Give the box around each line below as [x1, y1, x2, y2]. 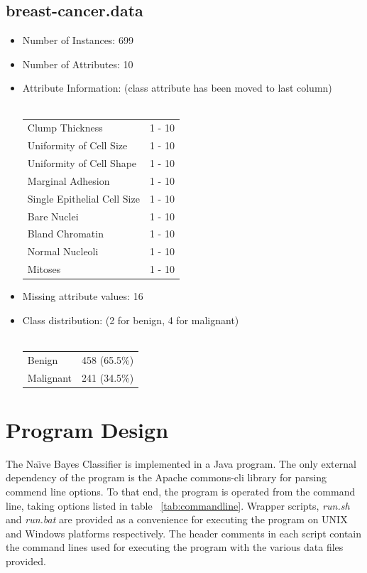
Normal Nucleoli [27, 244, 99, 259]
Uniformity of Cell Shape [27, 156, 137, 171]
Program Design [6, 414, 169, 444]
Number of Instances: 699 [22, 33, 133, 48]
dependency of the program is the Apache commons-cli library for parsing [6, 470, 327, 485]
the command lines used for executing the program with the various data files [6, 540, 344, 555]
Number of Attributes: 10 [22, 56, 133, 71]
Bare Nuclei [27, 208, 79, 223]
